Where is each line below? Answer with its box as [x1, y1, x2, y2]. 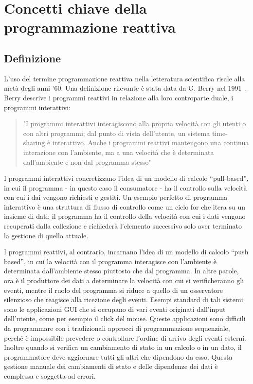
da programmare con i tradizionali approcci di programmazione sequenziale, [4, 323, 230, 333]
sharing [23, 137, 45, 148]
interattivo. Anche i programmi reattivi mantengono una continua [52, 137, 249, 148]
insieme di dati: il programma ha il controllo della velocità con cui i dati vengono [4, 211, 246, 221]
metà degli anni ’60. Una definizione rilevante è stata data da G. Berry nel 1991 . [4, 83, 247, 93]
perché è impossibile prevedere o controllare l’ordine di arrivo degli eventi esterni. [4, 332, 246, 343]
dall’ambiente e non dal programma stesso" [23, 156, 151, 167]
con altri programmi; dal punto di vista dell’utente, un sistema [23, 128, 210, 138]
